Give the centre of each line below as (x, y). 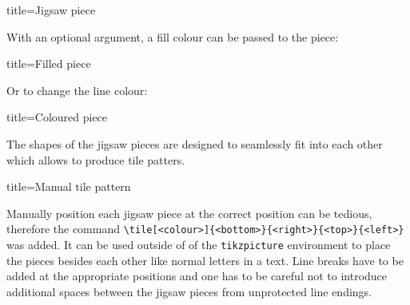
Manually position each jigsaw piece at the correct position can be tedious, (189, 213)
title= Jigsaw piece (51, 10)
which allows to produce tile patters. (96, 159)
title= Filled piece (49, 63)
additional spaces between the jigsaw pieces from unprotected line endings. (189, 291)
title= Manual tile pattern (69, 186)
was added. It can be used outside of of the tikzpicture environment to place (199, 244)
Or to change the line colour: (77, 90)
